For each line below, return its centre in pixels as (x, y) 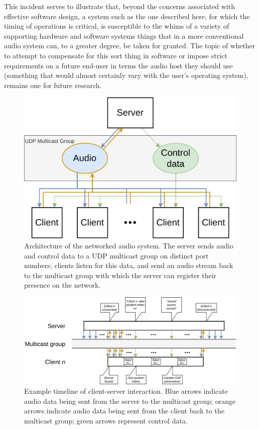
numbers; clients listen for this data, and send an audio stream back (129, 265)
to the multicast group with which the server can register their (120, 275)
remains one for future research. (53, 85)
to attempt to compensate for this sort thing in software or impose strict (116, 55)
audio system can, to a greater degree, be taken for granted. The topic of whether (130, 46)
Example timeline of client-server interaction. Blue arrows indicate (126, 391)
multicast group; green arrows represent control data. (106, 421)
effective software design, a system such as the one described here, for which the (127, 16)
